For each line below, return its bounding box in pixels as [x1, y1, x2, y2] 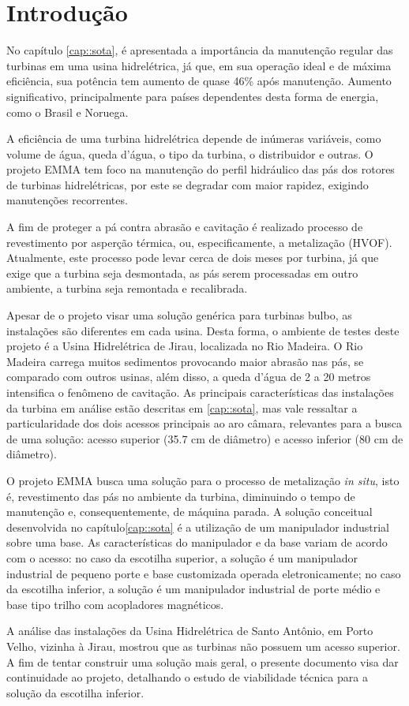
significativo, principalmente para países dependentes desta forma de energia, [6, 88, 379, 104]
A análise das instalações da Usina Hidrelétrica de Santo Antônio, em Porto [6, 622, 373, 639]
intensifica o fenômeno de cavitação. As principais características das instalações [6, 384, 394, 400]
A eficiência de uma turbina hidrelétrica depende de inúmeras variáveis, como [6, 130, 381, 147]
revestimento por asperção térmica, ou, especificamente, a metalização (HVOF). [6, 233, 392, 250]
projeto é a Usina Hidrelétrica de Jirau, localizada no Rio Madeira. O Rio [6, 338, 363, 354]
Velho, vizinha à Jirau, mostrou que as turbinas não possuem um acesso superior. [6, 637, 400, 654]
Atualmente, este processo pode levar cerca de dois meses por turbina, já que [6, 249, 379, 266]
